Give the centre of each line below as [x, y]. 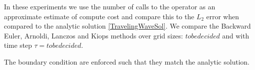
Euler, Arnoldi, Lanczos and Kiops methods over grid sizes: [93, 35]
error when [223, 16]
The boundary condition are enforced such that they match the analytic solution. [127, 61]
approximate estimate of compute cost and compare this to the [99, 16]
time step [18, 45]
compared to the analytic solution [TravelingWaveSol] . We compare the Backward [127, 26]
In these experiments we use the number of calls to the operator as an [110, 6]
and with [236, 35]
